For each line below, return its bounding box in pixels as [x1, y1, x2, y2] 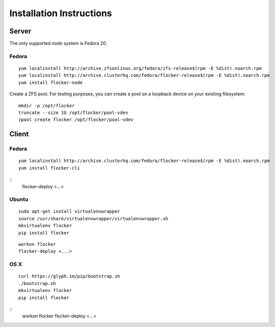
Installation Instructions [9, 8, 112, 19]
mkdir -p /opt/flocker [18, 103, 75, 108]
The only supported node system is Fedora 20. [9, 40, 108, 47]
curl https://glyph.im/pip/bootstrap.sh [18, 273, 120, 279]
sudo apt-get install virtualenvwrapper [18, 209, 120, 215]
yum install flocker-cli [18, 165, 80, 171]
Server [9, 27, 31, 35]
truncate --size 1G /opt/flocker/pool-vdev [18, 109, 128, 115]
